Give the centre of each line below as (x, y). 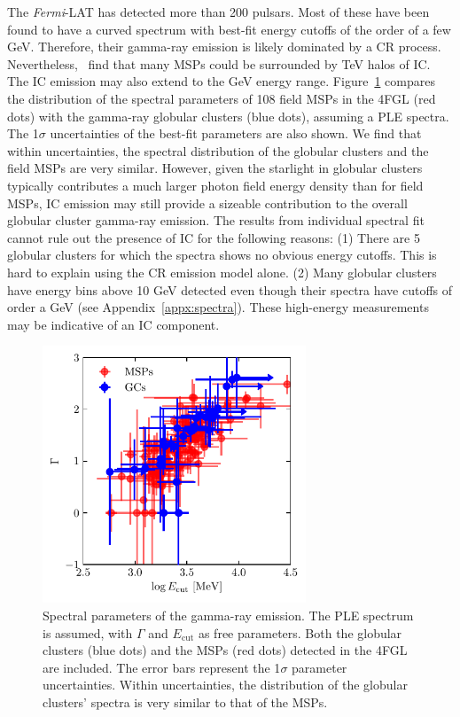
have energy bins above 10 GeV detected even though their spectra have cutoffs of (230, 289)
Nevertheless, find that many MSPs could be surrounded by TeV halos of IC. (219, 63)
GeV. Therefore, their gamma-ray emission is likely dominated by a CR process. (224, 47)
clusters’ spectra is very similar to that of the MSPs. (185, 701)
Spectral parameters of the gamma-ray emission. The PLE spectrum (228, 615)
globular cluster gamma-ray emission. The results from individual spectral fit (216, 220)
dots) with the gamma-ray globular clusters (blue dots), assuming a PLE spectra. (228, 116)
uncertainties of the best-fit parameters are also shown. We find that (236, 133)
